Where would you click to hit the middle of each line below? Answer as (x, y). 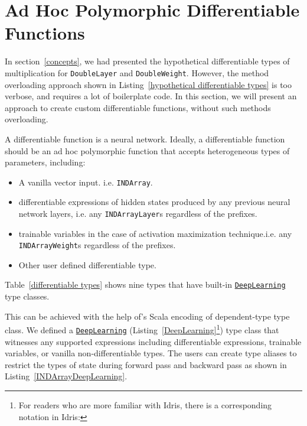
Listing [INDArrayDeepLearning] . (66, 376)
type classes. (27, 296)
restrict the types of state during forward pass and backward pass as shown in (146, 364)
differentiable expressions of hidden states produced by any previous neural (154, 202)
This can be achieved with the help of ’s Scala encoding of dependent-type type (147, 316)
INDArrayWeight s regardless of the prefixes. (97, 245)
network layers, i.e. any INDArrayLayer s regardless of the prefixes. (138, 213)
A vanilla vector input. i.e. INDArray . (86, 182)
